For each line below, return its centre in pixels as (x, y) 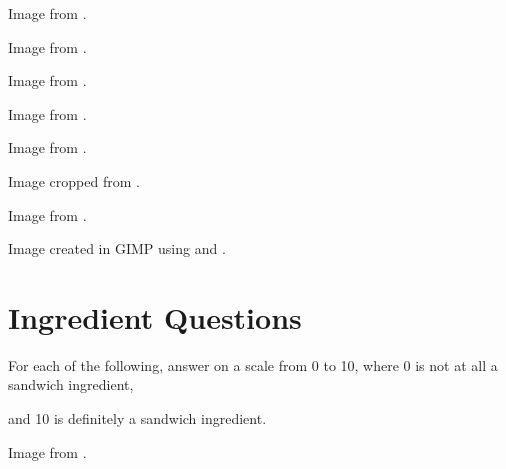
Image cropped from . (74, 180)
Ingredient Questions (155, 316)
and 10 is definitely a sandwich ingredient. (137, 418)
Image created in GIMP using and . (117, 248)
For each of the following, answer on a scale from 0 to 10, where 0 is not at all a (253, 364)
